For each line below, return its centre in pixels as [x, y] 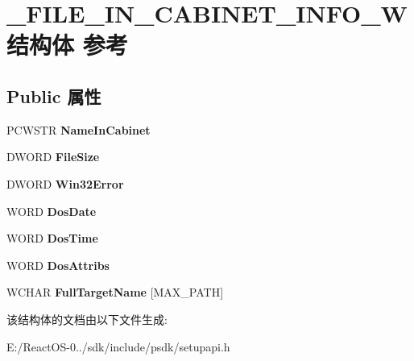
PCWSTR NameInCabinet [79, 129]
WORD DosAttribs [58, 265]
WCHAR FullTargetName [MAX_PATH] [115, 292]
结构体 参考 [67, 45]
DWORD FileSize [53, 157]
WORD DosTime [52, 238]
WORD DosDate [52, 211]
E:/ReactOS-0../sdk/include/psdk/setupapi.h [118, 346]
